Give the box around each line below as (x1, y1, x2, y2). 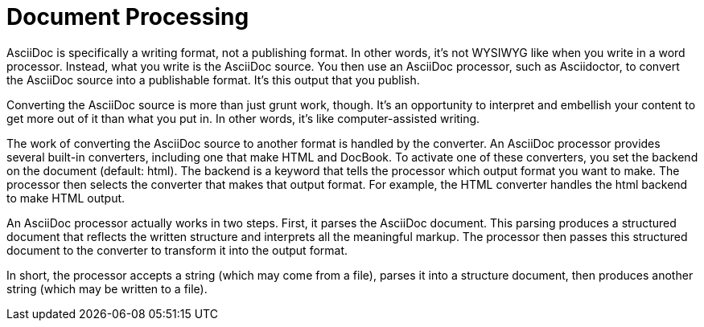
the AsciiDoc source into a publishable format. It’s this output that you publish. (6, 72, 420, 87)
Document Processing (6, 3, 249, 31)
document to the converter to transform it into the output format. (6, 243, 348, 257)
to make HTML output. (6, 190, 126, 205)
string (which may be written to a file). (6, 281, 208, 296)
